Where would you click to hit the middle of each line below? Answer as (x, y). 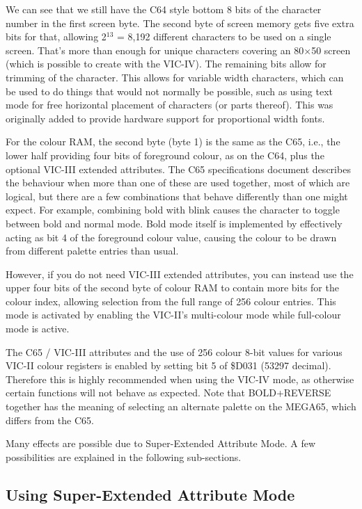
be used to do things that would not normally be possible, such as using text (169, 91)
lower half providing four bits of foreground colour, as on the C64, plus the (165, 155)
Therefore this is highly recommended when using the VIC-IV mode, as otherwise (180, 379)
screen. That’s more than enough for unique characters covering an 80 (155, 50)
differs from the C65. (50, 420)
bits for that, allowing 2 (56, 37)
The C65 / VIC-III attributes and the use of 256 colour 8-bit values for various (174, 352)
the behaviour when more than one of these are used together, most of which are (178, 183)
